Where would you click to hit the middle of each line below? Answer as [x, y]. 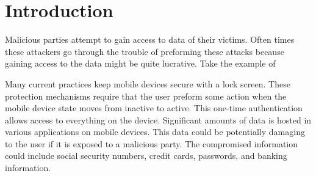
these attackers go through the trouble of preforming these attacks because [145, 51]
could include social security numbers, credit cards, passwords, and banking [146, 156]
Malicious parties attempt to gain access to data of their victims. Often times [150, 39]
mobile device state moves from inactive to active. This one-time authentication [154, 108]
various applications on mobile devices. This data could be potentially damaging [155, 132]
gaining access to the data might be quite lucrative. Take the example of [140, 63]
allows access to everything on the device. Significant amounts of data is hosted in [158, 119]
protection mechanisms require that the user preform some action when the [146, 96]
